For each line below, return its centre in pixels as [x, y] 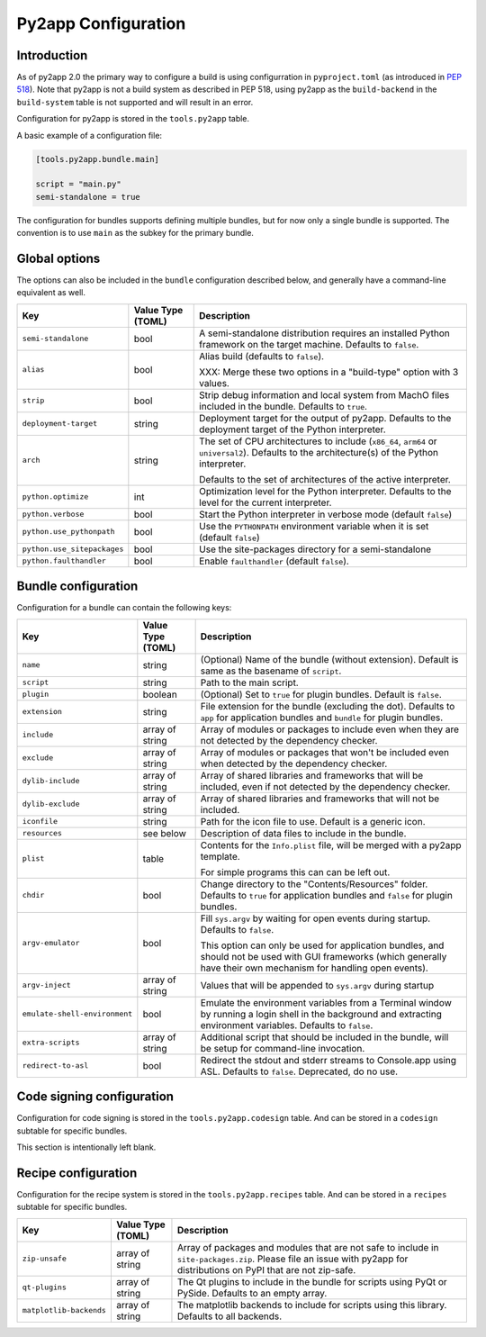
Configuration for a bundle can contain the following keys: [124, 608]
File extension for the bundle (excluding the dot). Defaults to [328, 706]
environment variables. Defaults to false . [287, 1025]
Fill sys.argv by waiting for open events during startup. [315, 918]
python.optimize [55, 497]
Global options [58, 258]
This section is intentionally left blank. [86, 1147]
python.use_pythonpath [69, 532]
